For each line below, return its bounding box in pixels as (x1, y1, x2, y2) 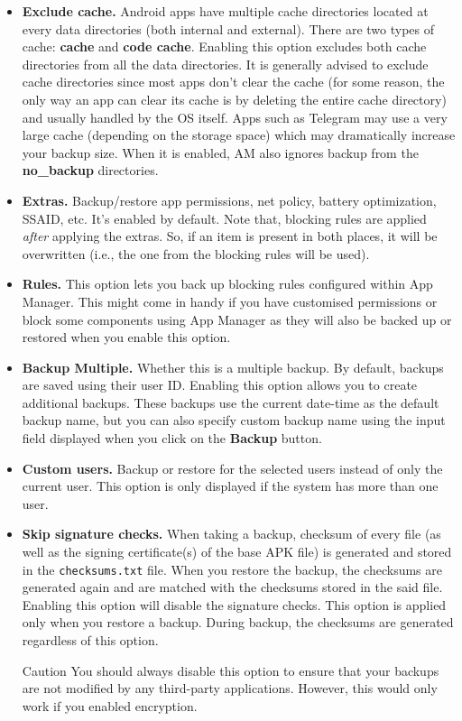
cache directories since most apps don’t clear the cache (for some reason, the (22, 72, 445, 91)
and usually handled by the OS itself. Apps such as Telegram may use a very (22, 107, 448, 126)
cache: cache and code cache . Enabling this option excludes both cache (22, 37, 427, 56)
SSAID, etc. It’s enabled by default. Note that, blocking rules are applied (22, 208, 427, 227)
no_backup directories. (22, 161, 159, 180)
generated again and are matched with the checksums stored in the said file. (22, 578, 443, 596)
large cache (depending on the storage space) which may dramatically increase (22, 125, 456, 144)
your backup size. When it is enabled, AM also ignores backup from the (22, 143, 419, 162)
